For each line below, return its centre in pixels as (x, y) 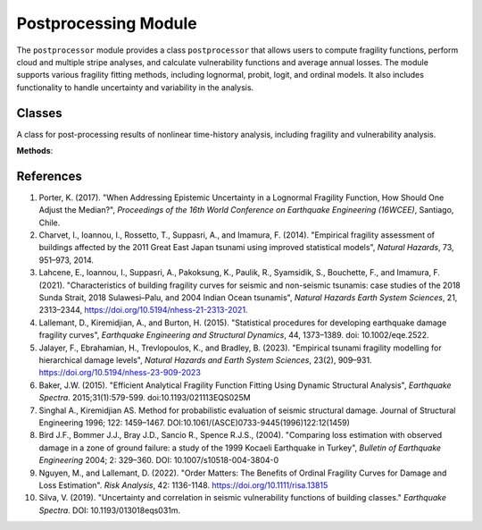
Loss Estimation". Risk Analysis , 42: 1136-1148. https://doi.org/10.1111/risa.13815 (183, 485)
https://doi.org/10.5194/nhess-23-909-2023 (120, 373)
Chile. (50, 223)
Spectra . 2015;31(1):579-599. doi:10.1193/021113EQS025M (145, 398)
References (49, 176)
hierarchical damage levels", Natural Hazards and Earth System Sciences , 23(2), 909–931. (205, 360)
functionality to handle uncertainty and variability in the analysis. (135, 87)
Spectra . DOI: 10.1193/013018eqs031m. (110, 510)
